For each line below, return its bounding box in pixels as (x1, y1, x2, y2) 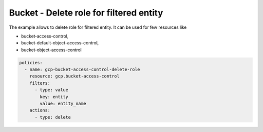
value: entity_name (39, 101, 86, 107)
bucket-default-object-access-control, (21, 40, 99, 46)
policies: (19, 60, 43, 65)
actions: (29, 108, 51, 113)
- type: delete (35, 114, 71, 120)
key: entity (39, 94, 68, 99)
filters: (29, 80, 51, 86)
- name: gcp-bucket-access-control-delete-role (24, 67, 140, 73)
